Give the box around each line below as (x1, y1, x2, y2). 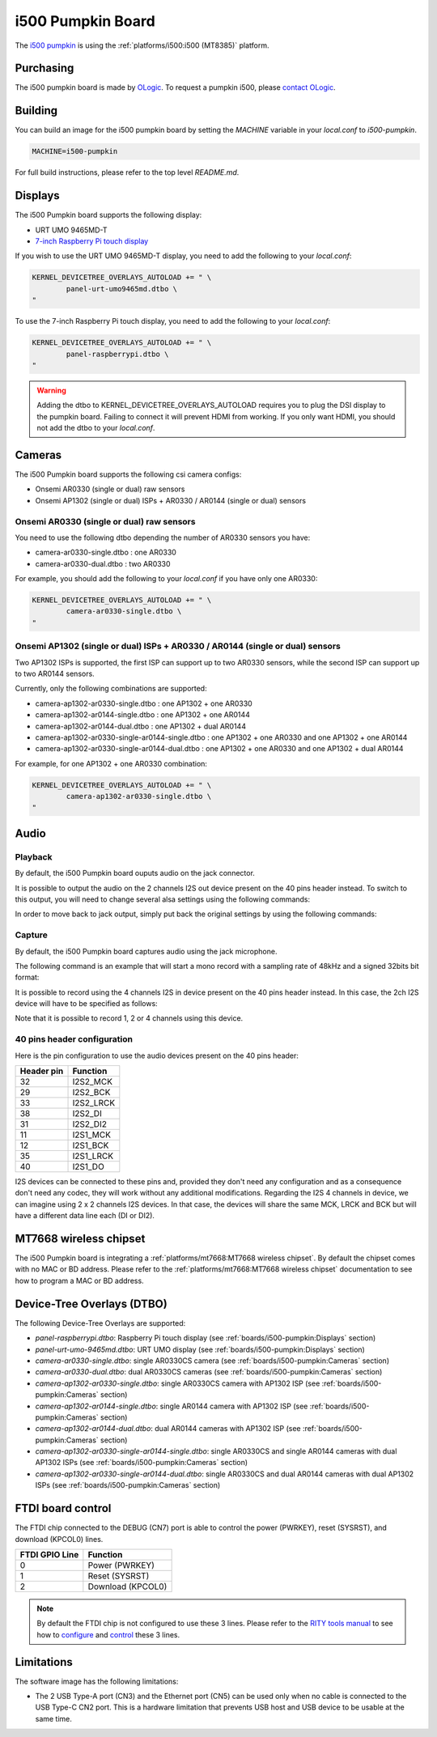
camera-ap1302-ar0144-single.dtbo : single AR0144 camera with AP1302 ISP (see (35, 1401, 308, 1411)
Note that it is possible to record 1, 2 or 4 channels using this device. (15, 1013, 244, 1023)
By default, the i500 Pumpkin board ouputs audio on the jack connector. (15, 868, 255, 878)
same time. (35, 1714, 73, 1723)
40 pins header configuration (15, 1034, 134, 1045)
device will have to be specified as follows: (15, 999, 158, 1009)
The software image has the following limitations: (15, 1676, 179, 1686)
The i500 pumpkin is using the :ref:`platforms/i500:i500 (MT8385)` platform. (15, 40, 269, 50)
